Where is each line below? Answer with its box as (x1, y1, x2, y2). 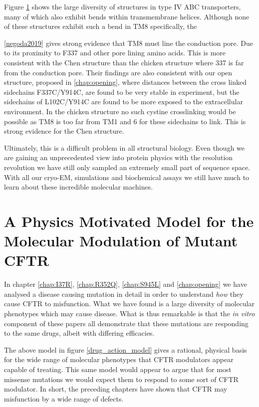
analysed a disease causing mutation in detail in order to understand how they (4, 288, 244, 299)
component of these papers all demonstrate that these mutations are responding (4, 318, 249, 328)
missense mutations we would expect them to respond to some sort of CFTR (4, 374, 239, 384)
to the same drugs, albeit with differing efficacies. (4, 328, 155, 338)
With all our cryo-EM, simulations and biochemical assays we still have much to (4, 172, 250, 182)
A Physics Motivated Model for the (4, 210, 254, 231)
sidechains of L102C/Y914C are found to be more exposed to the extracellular (4, 96, 243, 107)
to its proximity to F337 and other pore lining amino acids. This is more (4, 47, 226, 58)
